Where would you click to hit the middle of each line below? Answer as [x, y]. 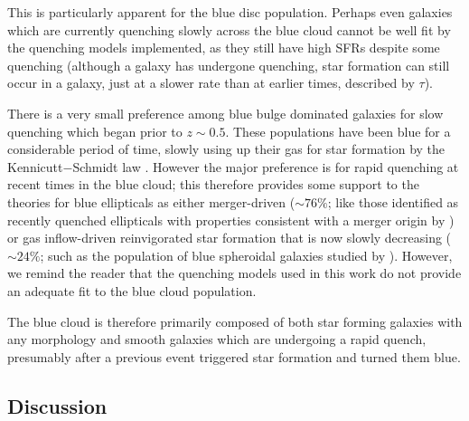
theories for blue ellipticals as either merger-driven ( [151, 201]
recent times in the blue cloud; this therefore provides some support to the [213, 184]
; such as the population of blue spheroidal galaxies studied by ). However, [246, 255]
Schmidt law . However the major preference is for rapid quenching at [266, 166]
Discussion [57, 405]
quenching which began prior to [95, 131]
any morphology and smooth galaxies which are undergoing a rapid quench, [217, 339]
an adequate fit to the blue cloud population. [132, 290]
